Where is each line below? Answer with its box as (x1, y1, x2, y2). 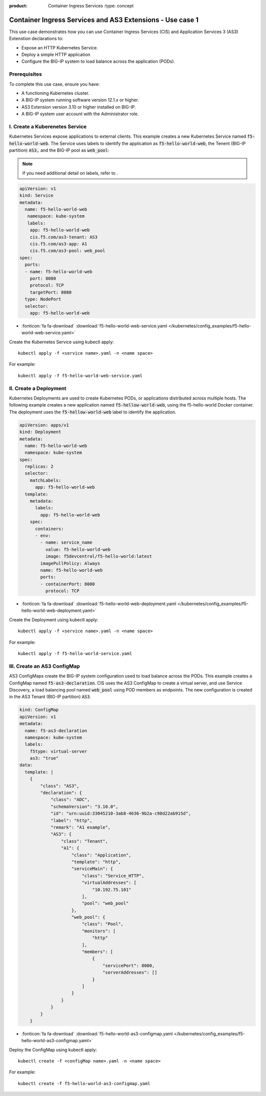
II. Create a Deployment (9, 385, 66, 392)
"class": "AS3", (40, 783, 80, 789)
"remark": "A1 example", (50, 824, 111, 830)
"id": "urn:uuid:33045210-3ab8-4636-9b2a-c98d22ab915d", (50, 811, 191, 816)
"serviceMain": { (71, 866, 113, 872)
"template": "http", (71, 859, 121, 864)
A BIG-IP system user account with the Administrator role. (21, 111, 139, 117)
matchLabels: (30, 477, 62, 483)
